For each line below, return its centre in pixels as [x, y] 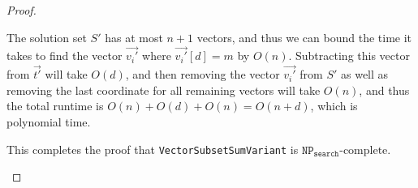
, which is [334, 106]
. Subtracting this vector [349, 56]
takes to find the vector [65, 56]
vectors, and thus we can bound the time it [304, 37]
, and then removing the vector [203, 74]
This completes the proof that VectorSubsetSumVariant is [153, 149]
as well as [364, 74]
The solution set [47, 37]
